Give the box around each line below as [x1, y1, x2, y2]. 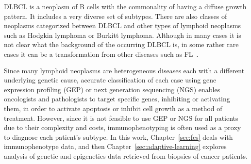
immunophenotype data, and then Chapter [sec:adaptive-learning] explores [4, 141, 227, 151]
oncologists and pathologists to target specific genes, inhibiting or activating [4, 94, 230, 104]
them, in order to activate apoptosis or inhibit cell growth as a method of [4, 103, 222, 113]
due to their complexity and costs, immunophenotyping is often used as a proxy [4, 122, 241, 132]
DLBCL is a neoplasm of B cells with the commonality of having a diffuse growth [4, 1, 247, 11]
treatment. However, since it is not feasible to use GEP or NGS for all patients [4, 113, 238, 123]
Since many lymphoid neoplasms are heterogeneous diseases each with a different [4, 65, 245, 75]
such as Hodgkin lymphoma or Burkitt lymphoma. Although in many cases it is [4, 30, 241, 40]
